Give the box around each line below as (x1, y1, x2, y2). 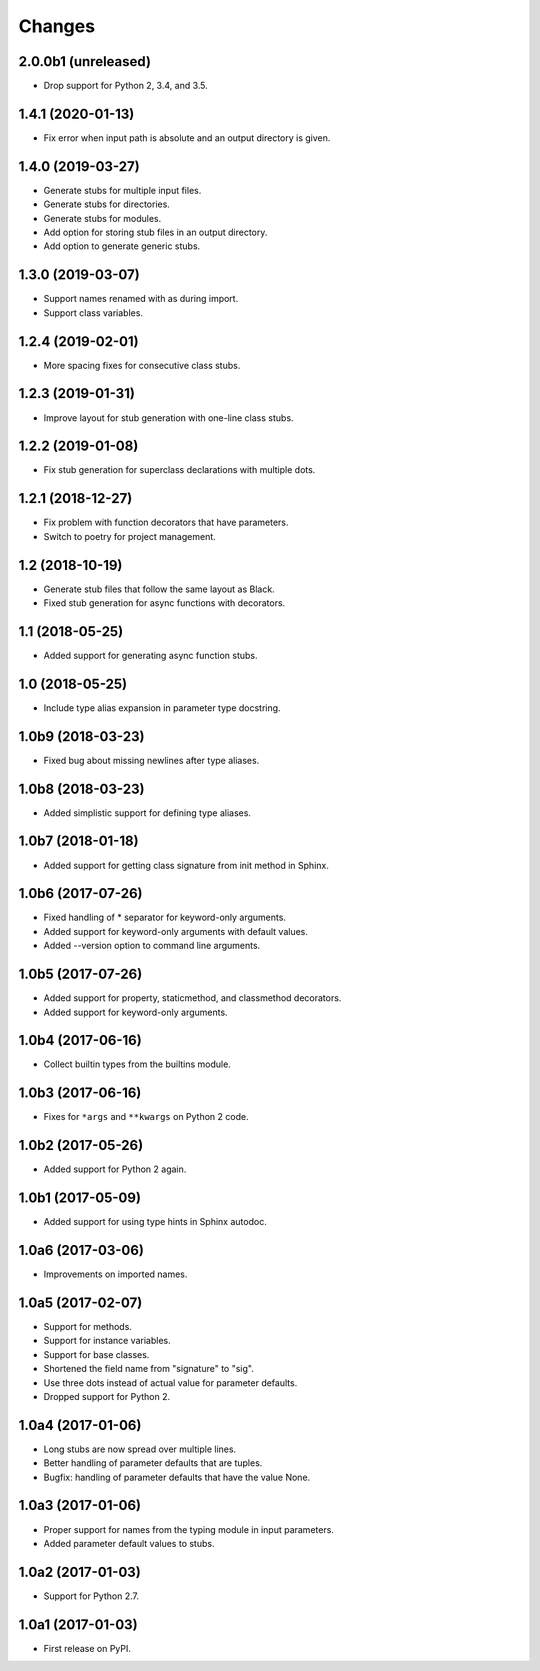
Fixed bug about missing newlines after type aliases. (43, 754, 260, 766)
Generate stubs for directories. (43, 198, 170, 210)
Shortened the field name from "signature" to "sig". (43, 1363, 254, 1375)
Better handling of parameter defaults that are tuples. (43, 1457, 263, 1469)
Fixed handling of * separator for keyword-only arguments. (43, 911, 287, 924)
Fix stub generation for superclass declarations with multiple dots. (43, 464, 316, 476)
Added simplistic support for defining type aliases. (43, 806, 252, 819)
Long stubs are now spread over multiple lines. (43, 1443, 237, 1455)
